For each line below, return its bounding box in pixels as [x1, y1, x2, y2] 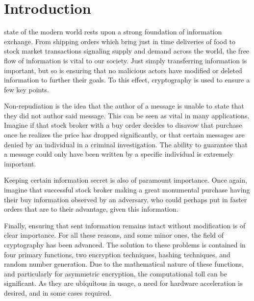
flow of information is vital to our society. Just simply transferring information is [4, 55, 247, 65]
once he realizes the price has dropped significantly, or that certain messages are [4, 130, 245, 140]
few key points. [4, 84, 49, 94]
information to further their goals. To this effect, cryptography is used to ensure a [4, 75, 250, 85]
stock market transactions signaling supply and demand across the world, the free [4, 46, 250, 56]
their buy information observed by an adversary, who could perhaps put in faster [4, 194, 247, 204]
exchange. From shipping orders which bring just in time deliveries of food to [4, 36, 236, 46]
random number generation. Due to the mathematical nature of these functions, [4, 259, 244, 269]
